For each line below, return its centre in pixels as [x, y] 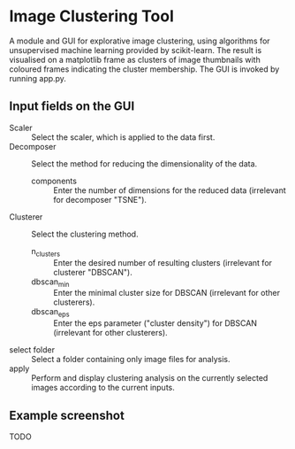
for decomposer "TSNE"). [100, 199]
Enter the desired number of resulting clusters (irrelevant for [163, 262]
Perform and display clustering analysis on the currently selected [150, 378]
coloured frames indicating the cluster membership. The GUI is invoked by [144, 69]
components [54, 181]
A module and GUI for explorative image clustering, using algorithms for [140, 41]
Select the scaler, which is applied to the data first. [123, 137]
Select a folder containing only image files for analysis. [131, 360]
